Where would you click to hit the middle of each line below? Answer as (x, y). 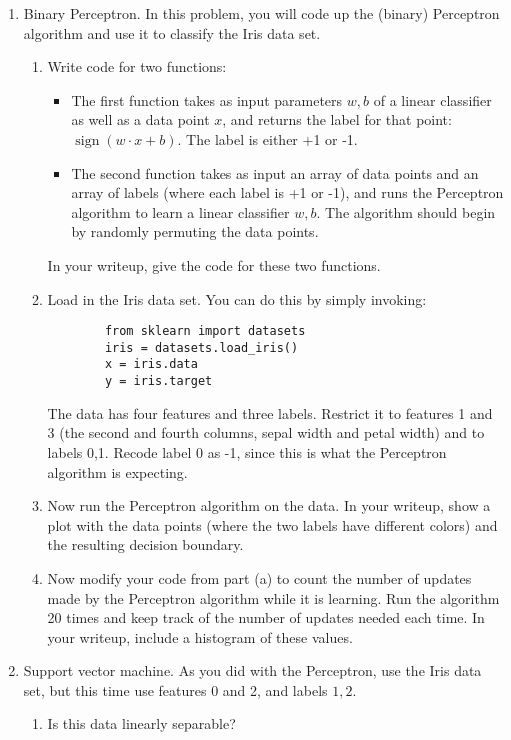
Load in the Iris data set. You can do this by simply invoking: (237, 298)
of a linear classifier (432, 99)
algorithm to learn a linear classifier (180, 211)
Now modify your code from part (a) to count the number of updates (259, 577)
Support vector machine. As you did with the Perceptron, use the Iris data (252, 670)
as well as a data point (140, 119)
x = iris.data (151, 364)
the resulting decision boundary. (145, 544)
